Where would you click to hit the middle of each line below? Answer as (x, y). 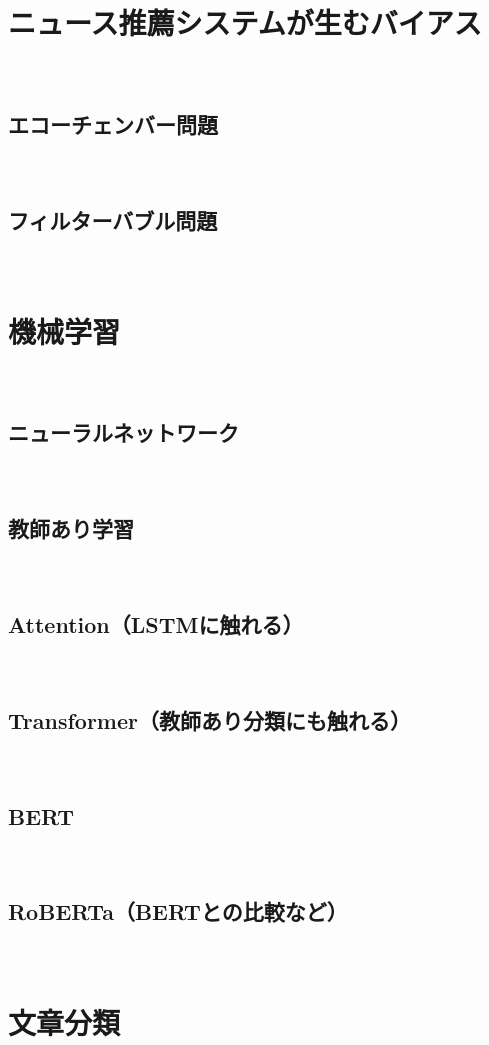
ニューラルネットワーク (123, 432)
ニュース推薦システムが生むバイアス (245, 22)
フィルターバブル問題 (113, 219)
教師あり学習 (71, 528)
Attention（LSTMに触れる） (156, 624)
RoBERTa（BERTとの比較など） (178, 911)
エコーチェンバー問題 (113, 124)
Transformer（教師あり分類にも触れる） (209, 719)
